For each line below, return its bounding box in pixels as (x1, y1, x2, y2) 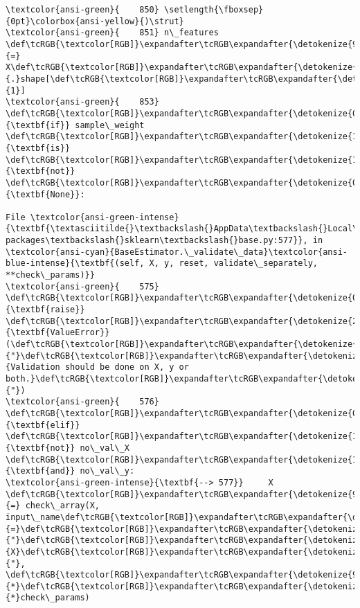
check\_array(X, (25, 501, 100, 511)
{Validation (6, 362, 60, 373)
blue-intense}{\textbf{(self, (6, 258, 145, 269)
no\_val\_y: (80, 466, 135, 476)
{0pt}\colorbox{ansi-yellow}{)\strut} (6, 16, 184, 26)
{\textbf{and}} (6, 466, 75, 476)
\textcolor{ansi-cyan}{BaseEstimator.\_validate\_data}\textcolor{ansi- (6, 247, 348, 257)
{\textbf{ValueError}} (6, 328, 110, 338)
